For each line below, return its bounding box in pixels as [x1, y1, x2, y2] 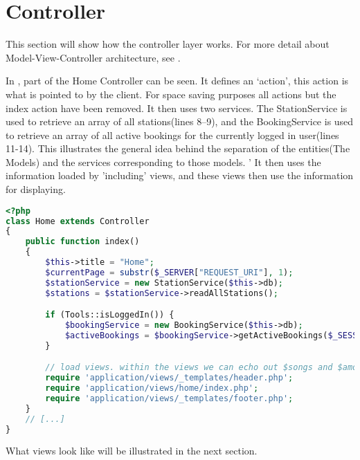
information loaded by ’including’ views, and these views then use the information [6, 168, 354, 183]
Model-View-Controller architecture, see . [6, 50, 181, 64]
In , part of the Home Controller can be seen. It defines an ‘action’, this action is [6, 73, 349, 88]
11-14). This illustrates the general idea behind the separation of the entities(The [6, 141, 350, 156]
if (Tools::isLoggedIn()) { [45, 310, 174, 320]
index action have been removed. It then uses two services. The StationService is [6, 100, 348, 115]
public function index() [25, 237, 140, 247]
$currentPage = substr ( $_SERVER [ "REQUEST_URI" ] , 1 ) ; [45, 267, 294, 277]
